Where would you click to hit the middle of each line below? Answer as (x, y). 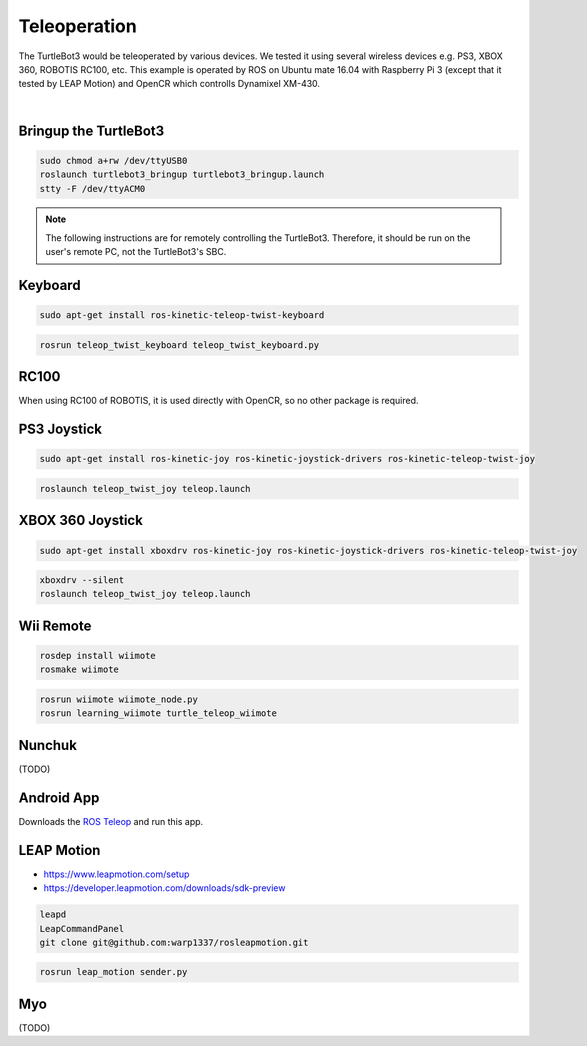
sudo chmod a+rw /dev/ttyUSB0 (113, 160)
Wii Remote (55, 625)
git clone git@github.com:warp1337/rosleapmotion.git (174, 942)
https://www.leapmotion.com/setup (116, 874)
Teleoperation (77, 26)
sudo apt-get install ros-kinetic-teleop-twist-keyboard (182, 315)
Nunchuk (47, 745)
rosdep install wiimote (98, 656)
